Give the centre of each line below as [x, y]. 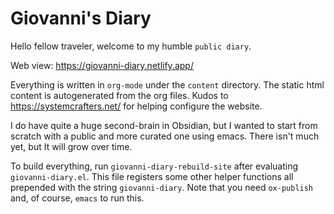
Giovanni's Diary [81, 18]
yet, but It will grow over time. [71, 146]
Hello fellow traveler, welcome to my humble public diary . [131, 46]
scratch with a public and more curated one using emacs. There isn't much [165, 136]
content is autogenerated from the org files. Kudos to [119, 95]
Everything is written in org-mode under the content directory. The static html [167, 84]
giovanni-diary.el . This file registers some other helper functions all [152, 176]
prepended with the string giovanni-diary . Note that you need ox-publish [162, 187]
